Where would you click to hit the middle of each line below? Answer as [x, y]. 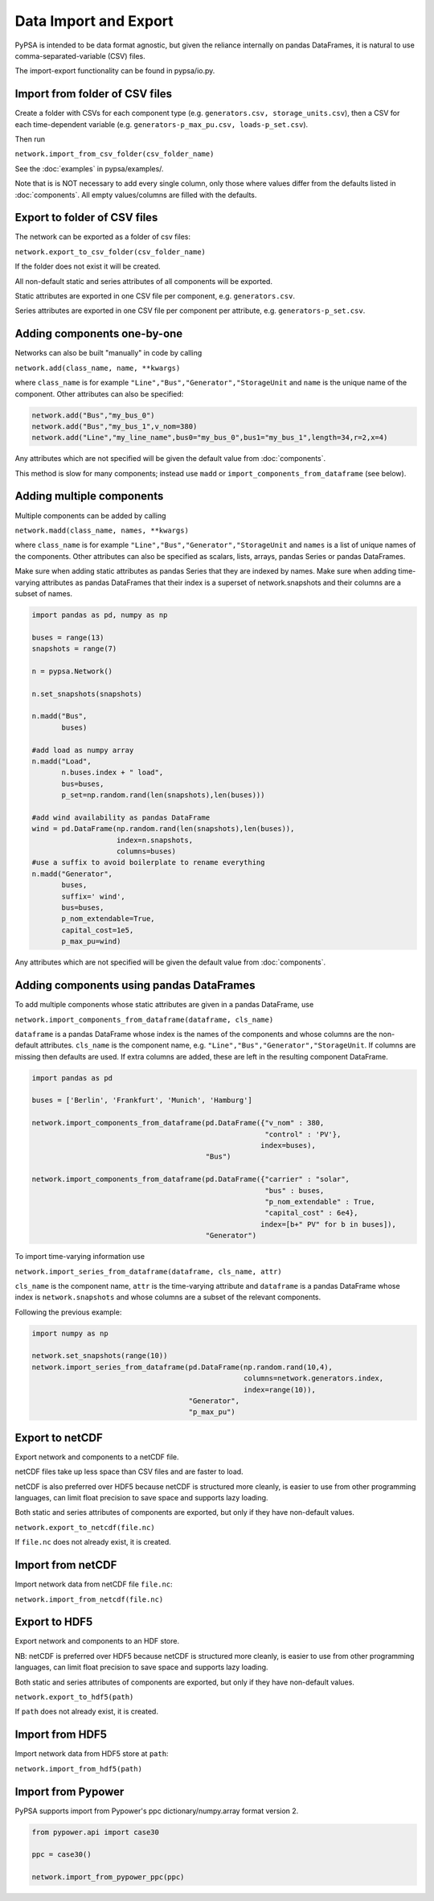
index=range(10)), [280, 1389]
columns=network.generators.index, [314, 1378]
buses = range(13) [68, 637]
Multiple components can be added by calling [90, 516]
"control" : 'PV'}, [303, 1134]
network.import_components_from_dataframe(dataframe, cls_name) [144, 1019]
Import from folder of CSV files [94, 94]
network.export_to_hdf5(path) [74, 1697]
